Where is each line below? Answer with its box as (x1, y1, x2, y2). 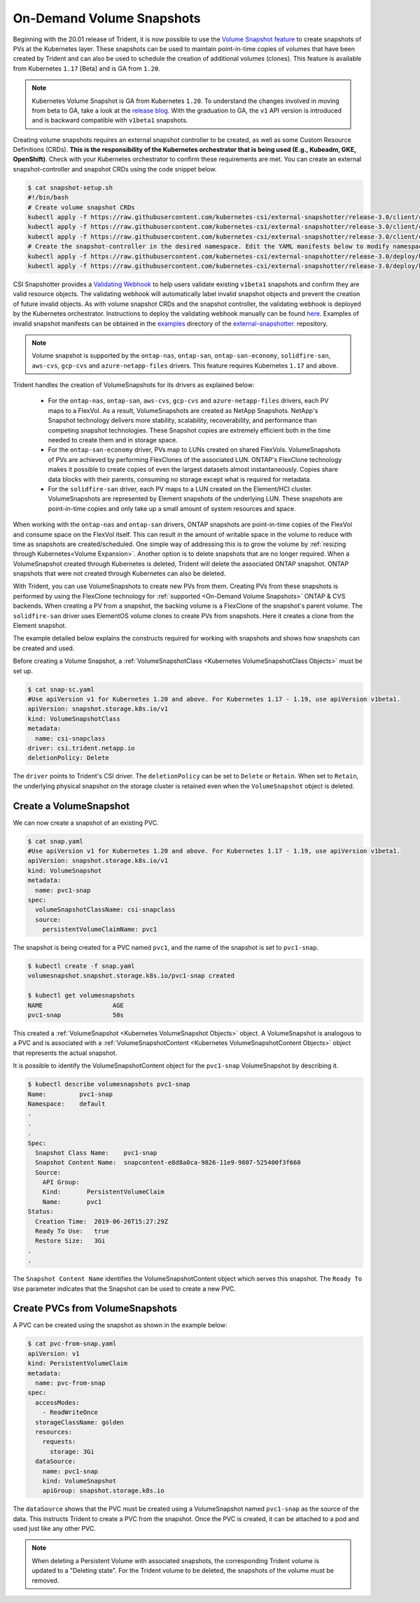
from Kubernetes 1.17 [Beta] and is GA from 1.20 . (13, 64, 160, 73)
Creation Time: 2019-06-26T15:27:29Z (35, 1217, 168, 1225)
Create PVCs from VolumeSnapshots (13, 1303, 178, 1315)
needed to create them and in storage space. (48, 436, 178, 444)
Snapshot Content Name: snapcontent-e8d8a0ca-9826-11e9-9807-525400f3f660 (35, 1158, 301, 1167)
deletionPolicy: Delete (27, 754, 110, 762)
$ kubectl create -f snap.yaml (27, 962, 136, 970)
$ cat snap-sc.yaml (27, 685, 94, 693)
